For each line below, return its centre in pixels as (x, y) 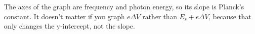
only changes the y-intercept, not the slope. (70, 26)
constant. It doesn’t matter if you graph (64, 16)
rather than (160, 16)
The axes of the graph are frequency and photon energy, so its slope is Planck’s (124, 6)
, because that (230, 16)
